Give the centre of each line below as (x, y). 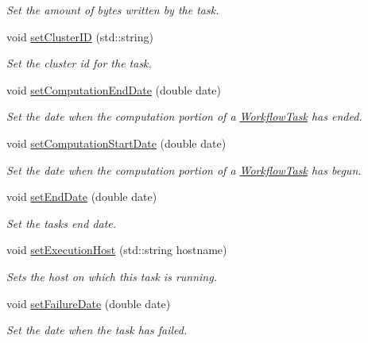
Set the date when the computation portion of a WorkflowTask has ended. (184, 116)
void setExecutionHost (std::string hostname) (117, 250)
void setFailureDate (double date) (89, 303)
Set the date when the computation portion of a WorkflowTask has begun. (184, 170)
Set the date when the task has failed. (97, 330)
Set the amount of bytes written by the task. (113, 10)
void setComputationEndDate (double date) (114, 89)
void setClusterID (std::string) (80, 36)
